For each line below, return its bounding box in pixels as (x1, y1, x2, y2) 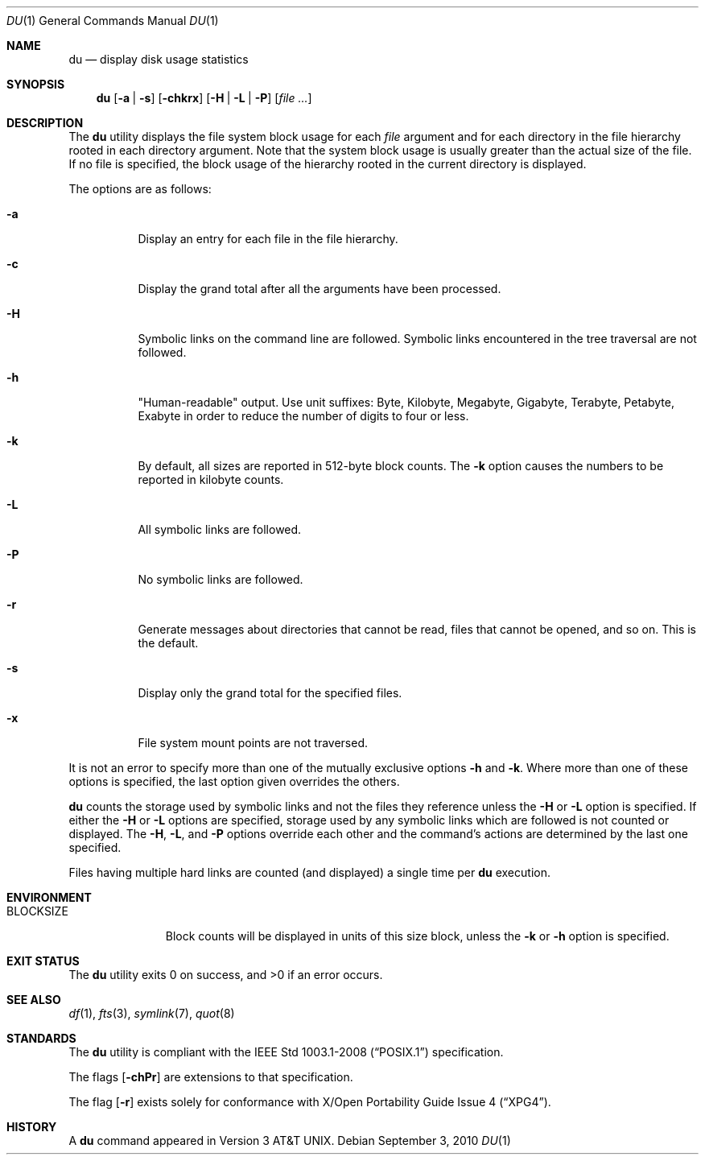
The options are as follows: (68, 182, 212, 196)
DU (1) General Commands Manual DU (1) (6, 14, 219, 27)
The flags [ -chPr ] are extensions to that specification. (68, 1070, 353, 1084)
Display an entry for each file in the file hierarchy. (138, 232, 398, 246)
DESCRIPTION (6, 116, 84, 130)
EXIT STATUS (6, 954, 80, 968)
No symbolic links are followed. (138, 572, 303, 586)
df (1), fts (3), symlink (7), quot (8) (68, 1006, 235, 1020)
